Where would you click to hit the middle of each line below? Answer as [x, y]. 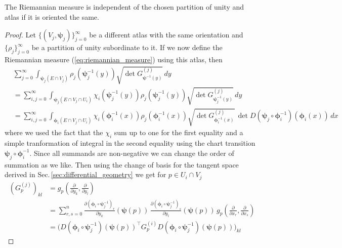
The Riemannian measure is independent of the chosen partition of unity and [124, 7]
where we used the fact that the [54, 132]
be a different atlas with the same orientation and [166, 35]
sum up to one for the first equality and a [179, 132]
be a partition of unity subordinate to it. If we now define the [127, 47]
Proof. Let [20, 35]
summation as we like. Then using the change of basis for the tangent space [122, 164]
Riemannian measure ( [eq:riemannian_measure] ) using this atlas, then [114, 59]
